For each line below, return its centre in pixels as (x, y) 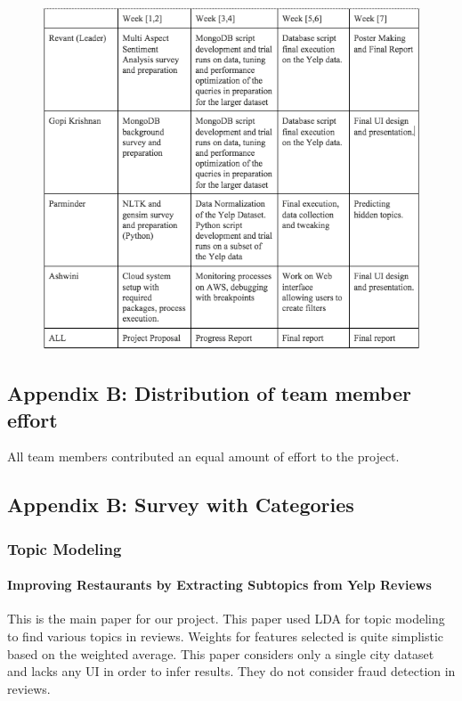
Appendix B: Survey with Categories (181, 505)
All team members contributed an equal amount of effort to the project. (203, 456)
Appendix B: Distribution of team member (209, 393)
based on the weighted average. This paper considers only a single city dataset (221, 653)
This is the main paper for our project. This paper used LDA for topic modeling (226, 619)
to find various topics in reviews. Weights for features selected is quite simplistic (226, 636)
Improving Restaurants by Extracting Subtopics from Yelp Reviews (219, 585)
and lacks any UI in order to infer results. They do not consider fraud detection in (231, 671)
